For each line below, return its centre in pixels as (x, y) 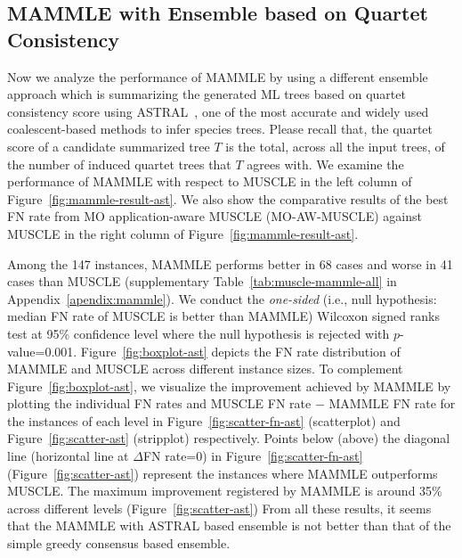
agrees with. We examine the (325, 164)
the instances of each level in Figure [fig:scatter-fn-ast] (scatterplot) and (204, 420)
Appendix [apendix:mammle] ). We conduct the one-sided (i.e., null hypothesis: (222, 298)
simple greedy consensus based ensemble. (119, 543)
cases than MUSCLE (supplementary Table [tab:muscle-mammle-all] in (202, 281)
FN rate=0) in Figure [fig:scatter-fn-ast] (253, 456)
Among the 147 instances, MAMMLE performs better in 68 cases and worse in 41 (230, 263)
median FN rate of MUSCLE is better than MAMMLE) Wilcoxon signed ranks (223, 316)
